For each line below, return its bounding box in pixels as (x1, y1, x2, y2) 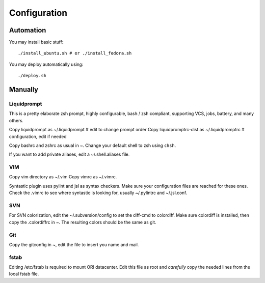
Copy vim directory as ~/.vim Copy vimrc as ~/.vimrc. (9, 174, 117, 180)
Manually (9, 85, 39, 94)
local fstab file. (9, 271, 39, 277)
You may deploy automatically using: (9, 61, 83, 67)
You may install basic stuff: (9, 39, 64, 45)
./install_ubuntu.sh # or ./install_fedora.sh (18, 51, 132, 56)
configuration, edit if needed (9, 133, 67, 140)
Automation (9, 26, 46, 34)
